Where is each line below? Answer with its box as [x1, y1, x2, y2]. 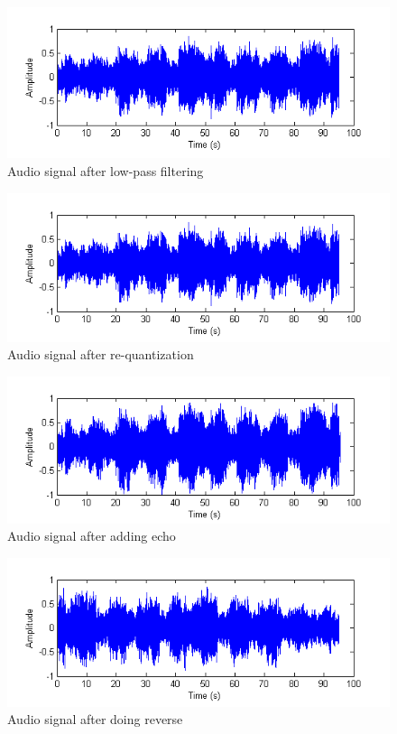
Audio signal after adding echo [7, 526, 176, 545]
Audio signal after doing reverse [7, 710, 183, 729]
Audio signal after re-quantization [7, 345, 194, 364]
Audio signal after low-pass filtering [7, 161, 204, 180]
